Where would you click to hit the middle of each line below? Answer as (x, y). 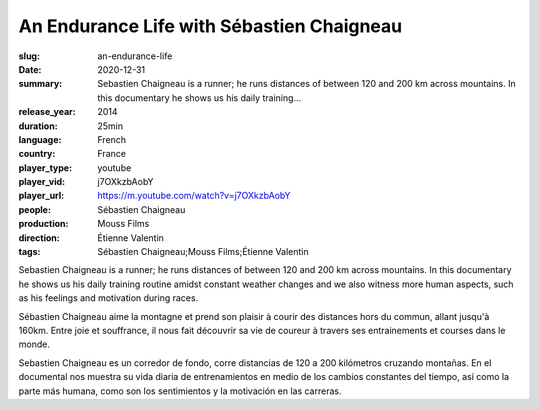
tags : (29, 252)
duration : (38, 126)
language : (40, 139)
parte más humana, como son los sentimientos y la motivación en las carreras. (180, 391)
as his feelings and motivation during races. (108, 298)
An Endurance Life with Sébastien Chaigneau (210, 26)
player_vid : (41, 182)
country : (37, 154)
